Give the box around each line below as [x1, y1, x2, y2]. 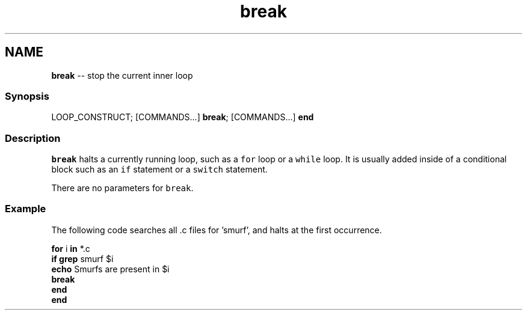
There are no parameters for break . [51, 183, 194, 194]
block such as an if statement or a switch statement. [51, 164, 268, 175]
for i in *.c [51, 243, 90, 254]
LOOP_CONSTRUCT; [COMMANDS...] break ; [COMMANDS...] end [51, 112, 314, 123]
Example [5, 203, 46, 215]
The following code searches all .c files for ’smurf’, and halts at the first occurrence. [51, 224, 382, 235]
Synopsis [5, 90, 49, 102]
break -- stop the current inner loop [51, 70, 193, 81]
